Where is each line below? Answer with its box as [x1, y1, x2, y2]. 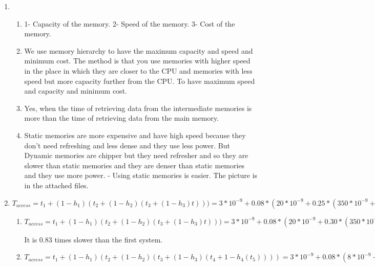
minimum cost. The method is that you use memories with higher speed [24, 55, 251, 66]
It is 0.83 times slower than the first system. [24, 234, 163, 244]
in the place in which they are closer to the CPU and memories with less [24, 65, 253, 76]
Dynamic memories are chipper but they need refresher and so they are [24, 150, 248, 161]
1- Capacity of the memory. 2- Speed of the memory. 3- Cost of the [24, 18, 235, 29]
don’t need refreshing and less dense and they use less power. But [24, 140, 230, 150]
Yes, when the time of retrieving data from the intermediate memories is [24, 102, 252, 113]
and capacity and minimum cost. [24, 85, 127, 96]
